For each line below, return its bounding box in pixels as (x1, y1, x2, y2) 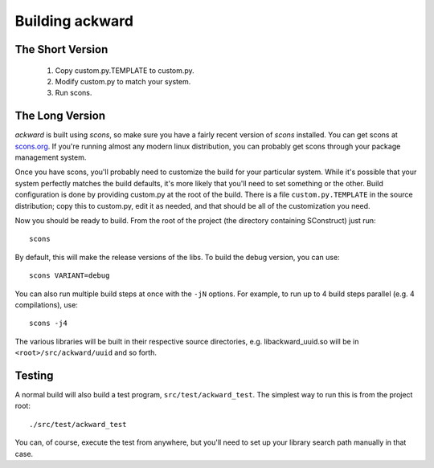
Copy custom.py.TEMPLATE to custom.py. (55, 65, 194, 75)
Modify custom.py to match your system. (55, 76, 191, 86)
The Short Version (14, 43, 108, 56)
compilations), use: (14, 299, 78, 309)
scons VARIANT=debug (29, 271, 110, 280)
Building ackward (14, 12, 134, 30)
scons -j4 (29, 319, 68, 328)
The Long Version (14, 109, 106, 123)
